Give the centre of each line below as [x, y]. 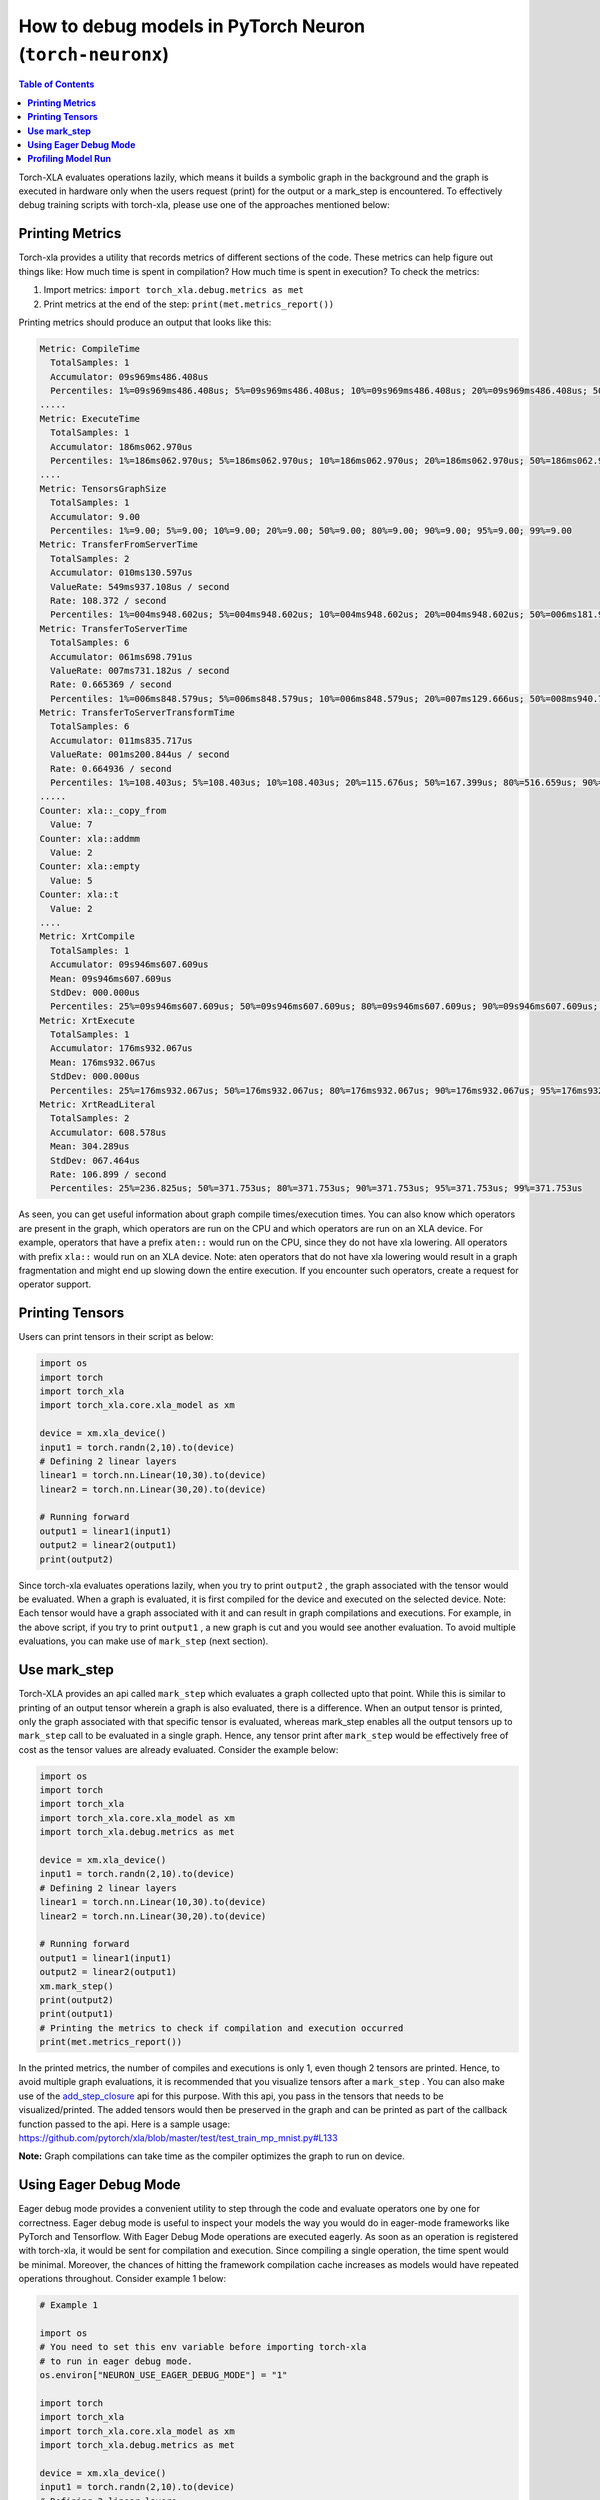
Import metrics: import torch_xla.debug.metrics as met [174, 290]
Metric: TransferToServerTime [113, 628]
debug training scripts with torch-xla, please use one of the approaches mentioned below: [204, 205]
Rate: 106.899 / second [108, 1174]
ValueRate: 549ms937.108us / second [140, 586]
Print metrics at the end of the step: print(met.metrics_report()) [189, 304]
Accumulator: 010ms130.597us [122, 573]
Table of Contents [56, 84]
